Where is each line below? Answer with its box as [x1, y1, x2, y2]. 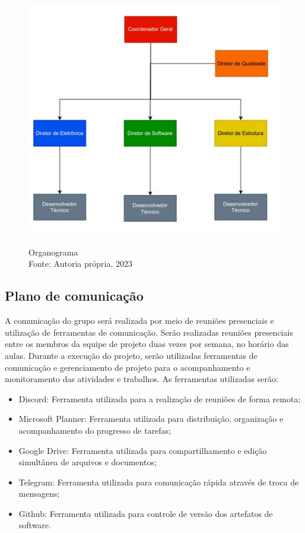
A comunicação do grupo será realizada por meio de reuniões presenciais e [5, 314, 274, 327]
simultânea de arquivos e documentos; [18, 456, 157, 468]
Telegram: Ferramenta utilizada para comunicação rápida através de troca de [18, 475, 299, 488]
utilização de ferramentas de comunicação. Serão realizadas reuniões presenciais [5, 326, 293, 338]
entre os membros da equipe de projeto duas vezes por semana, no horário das [5, 338, 289, 350]
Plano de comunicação [5, 286, 144, 305]
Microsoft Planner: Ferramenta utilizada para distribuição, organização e [18, 412, 284, 425]
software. [18, 519, 51, 531]
